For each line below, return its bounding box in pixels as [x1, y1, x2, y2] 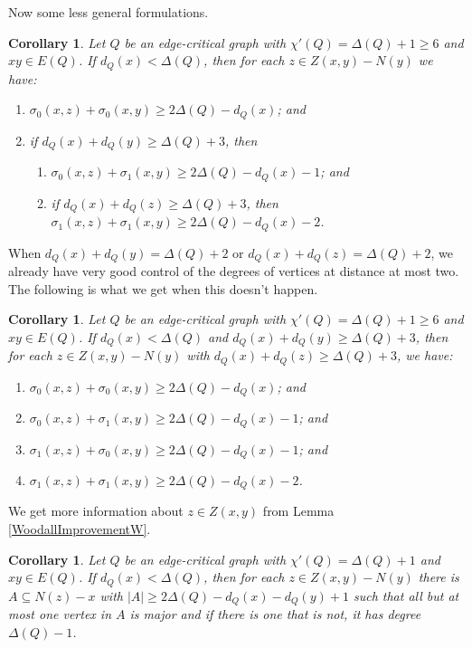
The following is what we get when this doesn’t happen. [8, 279, 318, 298]
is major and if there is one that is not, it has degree [129, 605, 421, 624]
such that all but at [353, 586, 459, 605]
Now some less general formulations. [8, 3, 209, 21]
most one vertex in [8, 605, 112, 624]
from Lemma [262, 501, 335, 520]
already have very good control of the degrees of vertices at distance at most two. [8, 261, 459, 280]
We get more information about [8, 501, 184, 520]
